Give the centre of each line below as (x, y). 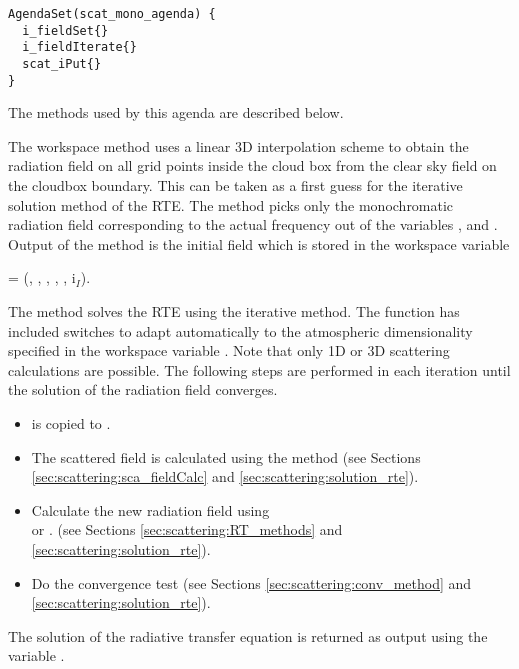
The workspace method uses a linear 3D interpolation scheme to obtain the (238, 145)
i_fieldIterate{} (79, 47)
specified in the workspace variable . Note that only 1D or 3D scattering (229, 350)
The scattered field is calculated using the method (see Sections (226, 456)
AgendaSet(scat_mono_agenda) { (112, 14)
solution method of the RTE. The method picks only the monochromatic (231, 204)
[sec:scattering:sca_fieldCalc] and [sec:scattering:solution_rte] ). (225, 476)
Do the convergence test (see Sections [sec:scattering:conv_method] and (251, 582)
